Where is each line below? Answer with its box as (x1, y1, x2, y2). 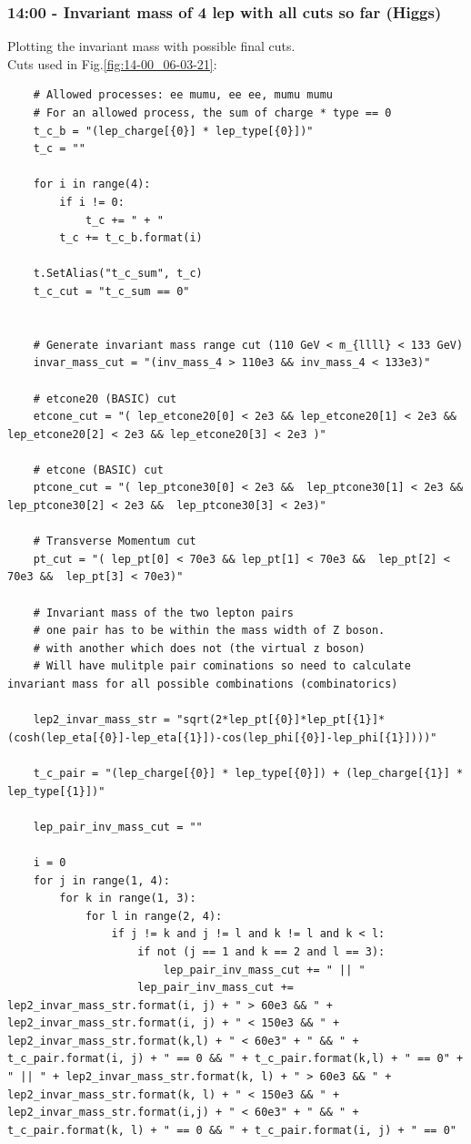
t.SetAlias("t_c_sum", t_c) (33, 267, 203, 281)
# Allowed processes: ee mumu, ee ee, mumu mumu (33, 88, 333, 102)
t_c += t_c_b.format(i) (59, 231, 203, 245)
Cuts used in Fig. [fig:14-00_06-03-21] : (7, 54, 217, 73)
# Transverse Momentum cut (33, 535, 196, 548)
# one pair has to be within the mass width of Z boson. (33, 624, 386, 638)
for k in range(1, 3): (59, 892, 196, 905)
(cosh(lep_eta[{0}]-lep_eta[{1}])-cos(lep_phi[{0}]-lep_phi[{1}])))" (7, 730, 437, 744)
